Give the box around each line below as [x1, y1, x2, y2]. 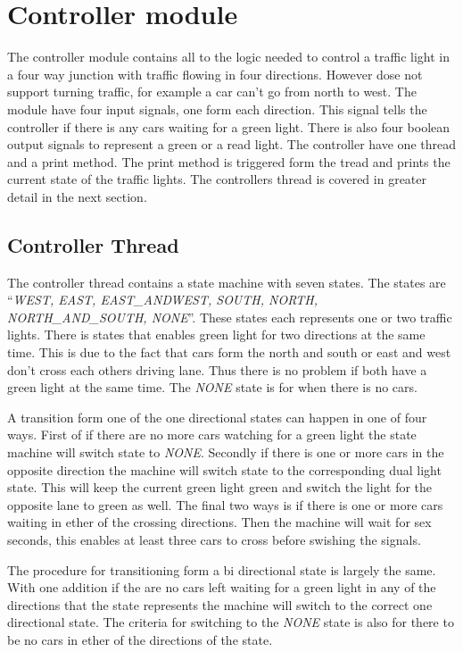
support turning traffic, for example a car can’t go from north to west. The [7, 82, 417, 101]
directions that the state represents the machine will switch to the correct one [7, 595, 433, 614]
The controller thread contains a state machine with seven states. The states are [7, 272, 446, 291]
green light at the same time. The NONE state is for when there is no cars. [7, 378, 418, 397]
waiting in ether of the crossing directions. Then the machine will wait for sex [7, 513, 432, 531]
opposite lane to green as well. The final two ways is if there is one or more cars [7, 495, 443, 514]
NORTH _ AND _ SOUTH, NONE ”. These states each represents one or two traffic [7, 307, 452, 326]
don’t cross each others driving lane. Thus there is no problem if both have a [7, 360, 427, 379]
